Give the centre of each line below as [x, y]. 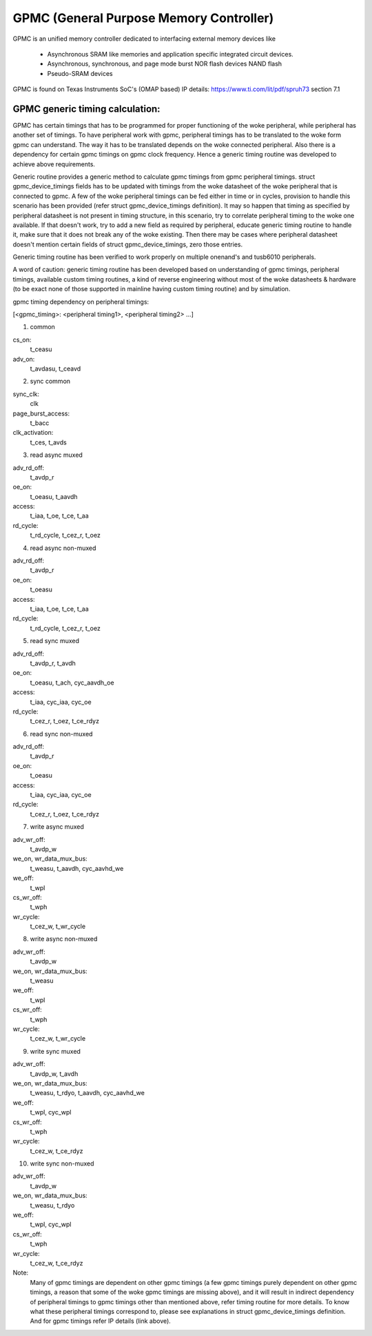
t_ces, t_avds [48, 442]
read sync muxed [54, 641]
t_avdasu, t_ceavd [55, 369]
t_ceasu [41, 349]
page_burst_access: [41, 413]
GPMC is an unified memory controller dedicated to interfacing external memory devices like [144, 39]
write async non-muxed [64, 939]
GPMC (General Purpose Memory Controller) [143, 18]
